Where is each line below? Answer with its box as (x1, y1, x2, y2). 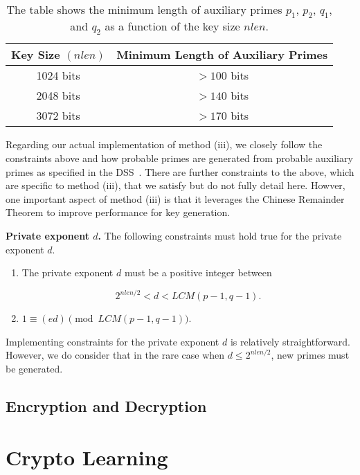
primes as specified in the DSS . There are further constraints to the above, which (6, 164, 354, 179)
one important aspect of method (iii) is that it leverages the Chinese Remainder (6, 191, 345, 206)
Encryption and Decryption (6, 395, 207, 416)
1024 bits (36, 67, 80, 84)
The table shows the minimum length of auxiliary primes (6, 1, 282, 17)
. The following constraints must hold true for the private (98, 228, 342, 242)
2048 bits (36, 87, 80, 104)
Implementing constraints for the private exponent (6, 334, 219, 348)
